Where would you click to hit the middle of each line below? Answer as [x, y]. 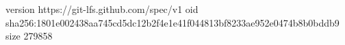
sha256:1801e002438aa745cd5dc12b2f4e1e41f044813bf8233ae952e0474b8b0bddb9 [172, 22]
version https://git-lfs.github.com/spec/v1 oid [102, 9]
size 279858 [29, 36]
